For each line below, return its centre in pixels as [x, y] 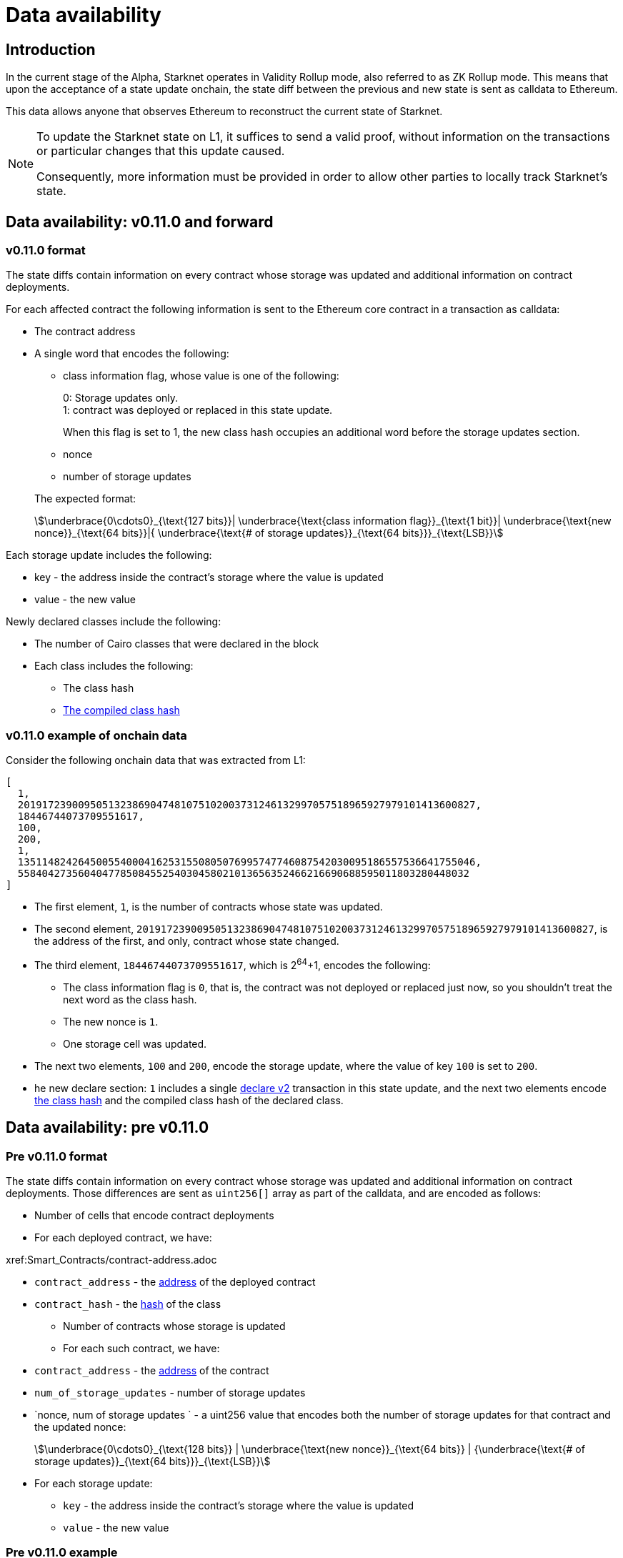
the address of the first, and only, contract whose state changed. [187, 941]
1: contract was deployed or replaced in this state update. [198, 410]
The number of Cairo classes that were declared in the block [177, 644]
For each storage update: [94, 1484]
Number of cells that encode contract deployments [154, 1216]
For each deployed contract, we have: [123, 1238]
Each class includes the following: [114, 666]
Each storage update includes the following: [109, 555]
